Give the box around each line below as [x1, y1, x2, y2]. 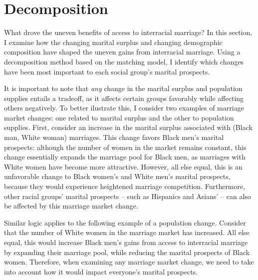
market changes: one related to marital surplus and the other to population [4, 112, 234, 122]
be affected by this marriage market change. [4, 200, 138, 211]
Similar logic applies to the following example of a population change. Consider [4, 217, 246, 227]
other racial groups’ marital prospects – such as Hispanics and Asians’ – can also [4, 190, 251, 201]
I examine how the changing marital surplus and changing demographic [4, 36, 223, 47]
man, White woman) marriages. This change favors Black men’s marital [4, 132, 224, 142]
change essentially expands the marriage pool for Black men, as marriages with [4, 151, 246, 162]
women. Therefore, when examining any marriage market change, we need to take [4, 256, 254, 267]
